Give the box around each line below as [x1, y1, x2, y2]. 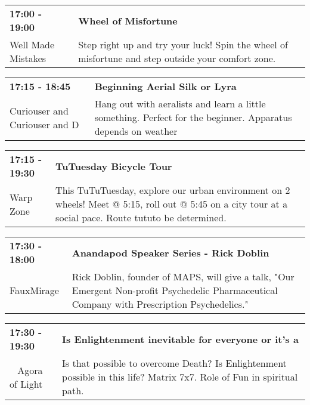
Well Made [10, 38, 55, 51]
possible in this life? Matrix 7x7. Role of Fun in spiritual [62, 370, 298, 384]
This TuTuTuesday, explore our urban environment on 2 [55, 183, 290, 197]
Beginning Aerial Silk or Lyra [94, 79, 237, 93]
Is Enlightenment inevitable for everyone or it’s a [62, 332, 299, 346]
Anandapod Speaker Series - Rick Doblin [72, 245, 269, 259]
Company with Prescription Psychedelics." [72, 297, 249, 311]
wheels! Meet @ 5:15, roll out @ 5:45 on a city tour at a [55, 197, 288, 211]
